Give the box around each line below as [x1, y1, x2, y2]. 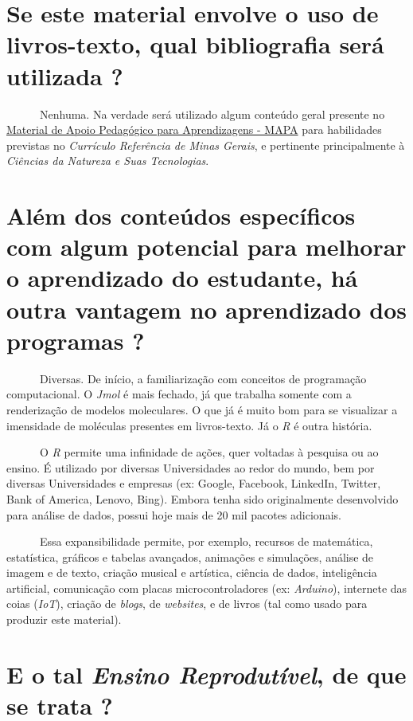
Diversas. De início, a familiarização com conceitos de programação [39, 370, 367, 386]
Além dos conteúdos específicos [6, 199, 356, 232]
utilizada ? [6, 59, 123, 92]
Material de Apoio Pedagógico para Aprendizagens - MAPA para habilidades [6, 121, 382, 138]
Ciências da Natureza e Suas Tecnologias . [6, 152, 209, 169]
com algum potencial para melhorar [6, 230, 407, 263]
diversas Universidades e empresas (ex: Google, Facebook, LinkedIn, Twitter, [6, 475, 381, 492]
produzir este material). [6, 611, 122, 628]
